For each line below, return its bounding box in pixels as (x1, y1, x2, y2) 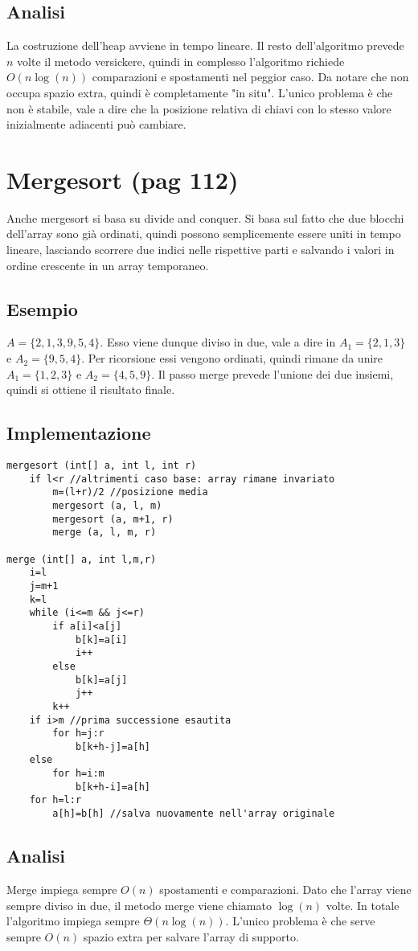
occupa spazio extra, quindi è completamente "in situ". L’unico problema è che (6, 84, 393, 100)
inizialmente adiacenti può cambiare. (6, 116, 186, 133)
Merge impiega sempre (6, 880, 117, 897)
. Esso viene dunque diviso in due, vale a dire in (100, 334, 336, 350)
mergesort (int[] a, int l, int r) (6, 460, 197, 472)
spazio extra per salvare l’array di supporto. (83, 928, 299, 945)
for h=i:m (52, 768, 104, 780)
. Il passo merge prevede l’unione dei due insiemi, (151, 365, 394, 382)
